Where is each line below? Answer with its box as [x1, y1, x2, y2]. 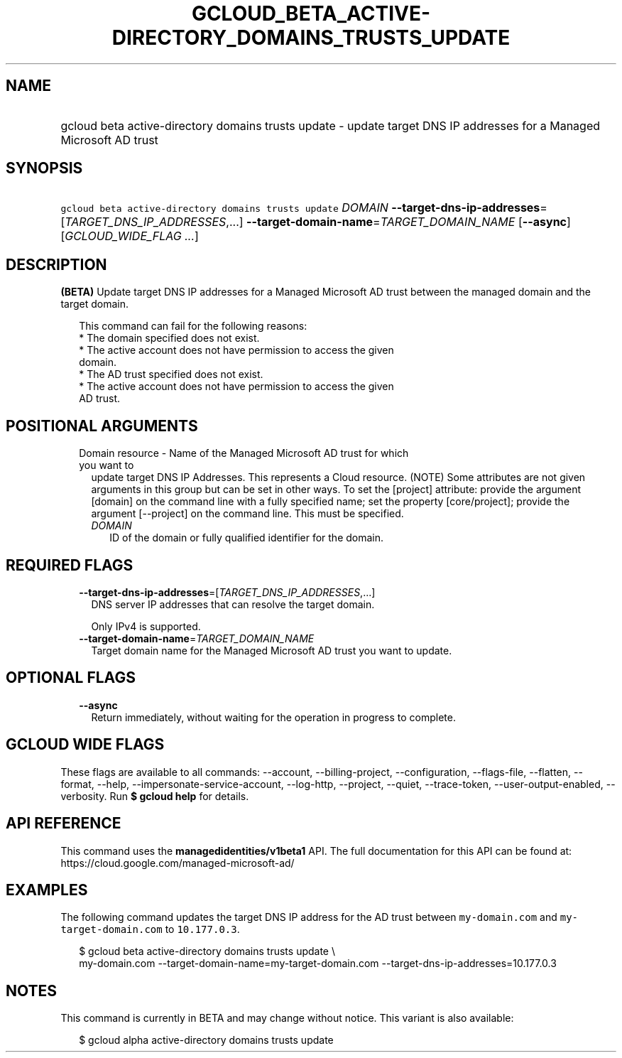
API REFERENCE [6, 814, 121, 833]
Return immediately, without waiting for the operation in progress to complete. [91, 711, 456, 723]
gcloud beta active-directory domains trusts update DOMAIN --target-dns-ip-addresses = [60, 200, 547, 215]
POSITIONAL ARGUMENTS [6, 416, 198, 435]
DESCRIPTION [6, 255, 107, 274]
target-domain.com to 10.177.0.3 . [60, 923, 240, 936]
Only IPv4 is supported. [91, 620, 201, 632]
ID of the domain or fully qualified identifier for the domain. [109, 531, 384, 544]
